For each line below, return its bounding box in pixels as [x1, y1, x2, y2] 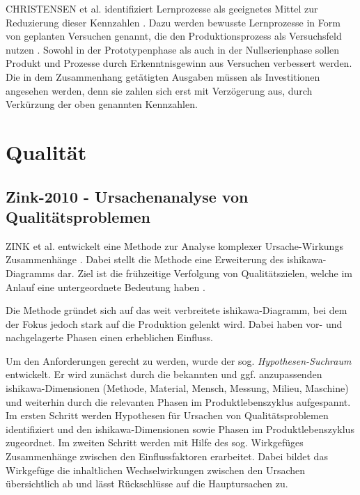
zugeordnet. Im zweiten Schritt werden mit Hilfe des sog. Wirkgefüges [6, 435, 304, 450]
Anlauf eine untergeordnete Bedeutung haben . [6, 279, 205, 294]
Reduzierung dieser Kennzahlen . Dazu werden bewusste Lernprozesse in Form [6, 15, 341, 29]
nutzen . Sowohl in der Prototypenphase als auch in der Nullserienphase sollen [6, 42, 340, 56]
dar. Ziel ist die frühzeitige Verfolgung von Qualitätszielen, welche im [57, 265, 352, 280]
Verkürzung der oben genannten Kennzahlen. [6, 97, 198, 111]
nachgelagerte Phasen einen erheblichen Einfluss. [6, 330, 213, 345]
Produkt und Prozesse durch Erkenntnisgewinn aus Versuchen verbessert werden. [6, 56, 352, 70]
